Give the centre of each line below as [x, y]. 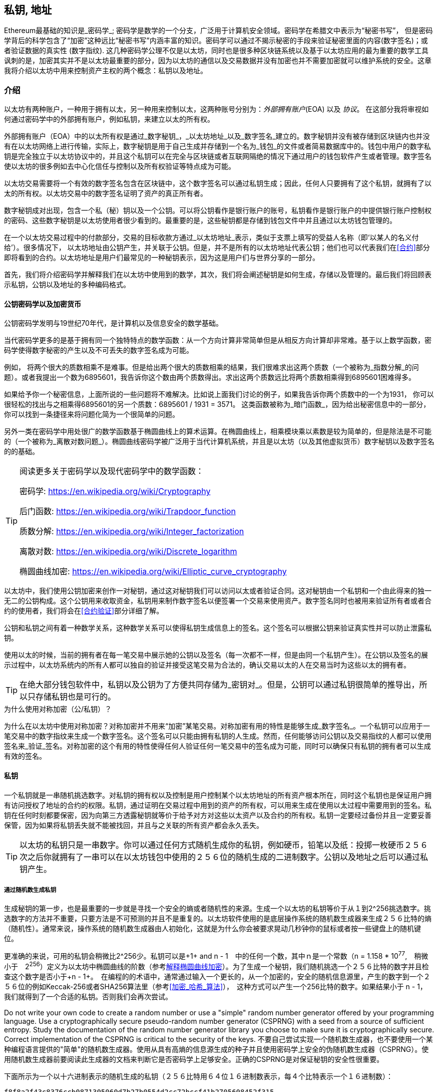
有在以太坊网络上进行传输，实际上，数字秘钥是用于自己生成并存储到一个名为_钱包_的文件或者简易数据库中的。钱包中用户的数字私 [217, 146]
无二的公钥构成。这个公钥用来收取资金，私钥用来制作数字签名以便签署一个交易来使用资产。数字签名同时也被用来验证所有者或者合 [218, 601]
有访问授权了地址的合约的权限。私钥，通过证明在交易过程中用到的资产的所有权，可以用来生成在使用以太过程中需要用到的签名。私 [218, 805]
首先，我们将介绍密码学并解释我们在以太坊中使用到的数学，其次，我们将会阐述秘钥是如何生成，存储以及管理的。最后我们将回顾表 [218, 275]
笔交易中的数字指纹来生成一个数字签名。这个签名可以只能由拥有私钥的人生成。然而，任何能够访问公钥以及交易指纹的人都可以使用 [218, 736]
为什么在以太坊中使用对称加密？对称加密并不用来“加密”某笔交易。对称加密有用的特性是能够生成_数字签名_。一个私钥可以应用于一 [217, 726]
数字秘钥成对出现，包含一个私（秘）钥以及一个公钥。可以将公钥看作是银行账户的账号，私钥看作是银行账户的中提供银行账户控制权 [218, 210]
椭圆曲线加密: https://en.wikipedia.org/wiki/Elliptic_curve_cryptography [153, 572]
